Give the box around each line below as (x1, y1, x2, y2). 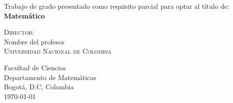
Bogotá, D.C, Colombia (4, 82, 74, 92)
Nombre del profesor (4, 36, 65, 46)
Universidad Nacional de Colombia (4, 46, 112, 56)
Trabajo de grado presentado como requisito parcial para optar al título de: (4, 1, 230, 11)
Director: (4, 27, 34, 37)
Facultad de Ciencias (4, 62, 66, 72)
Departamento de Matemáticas (4, 72, 96, 82)
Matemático (4, 10, 45, 21)
